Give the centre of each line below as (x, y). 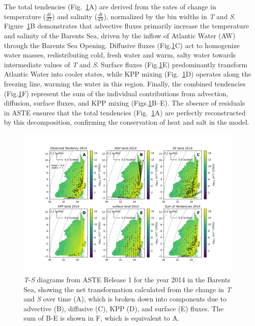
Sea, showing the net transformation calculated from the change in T (127, 289)
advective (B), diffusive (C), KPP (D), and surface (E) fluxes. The (124, 308)
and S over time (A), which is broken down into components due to (125, 299)
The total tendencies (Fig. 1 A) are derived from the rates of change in (110, 6)
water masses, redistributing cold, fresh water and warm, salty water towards (120, 55)
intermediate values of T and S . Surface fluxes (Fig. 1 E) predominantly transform (126, 64)
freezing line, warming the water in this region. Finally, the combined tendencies (125, 83)
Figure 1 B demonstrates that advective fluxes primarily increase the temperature (127, 26)
